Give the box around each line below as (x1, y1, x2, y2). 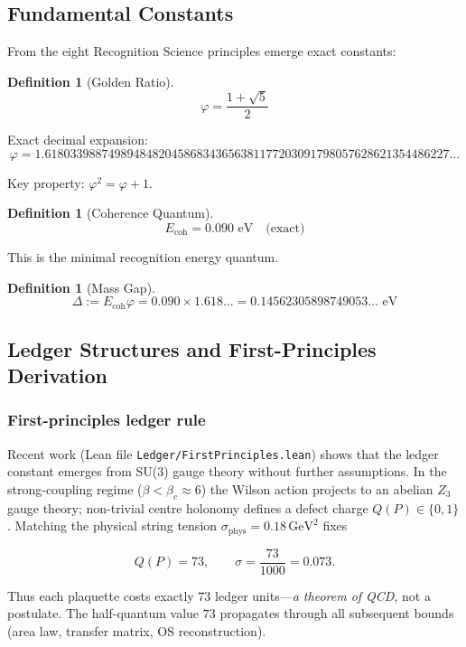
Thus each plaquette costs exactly (7, 586, 194, 605)
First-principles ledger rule (7, 408, 206, 431)
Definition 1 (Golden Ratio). (7, 71, 174, 90)
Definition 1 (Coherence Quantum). (7, 203, 214, 222)
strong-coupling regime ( (7, 479, 143, 498)
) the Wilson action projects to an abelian (200, 479, 433, 498)
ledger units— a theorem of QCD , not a (215, 586, 431, 605)
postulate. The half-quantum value (7, 604, 200, 623)
